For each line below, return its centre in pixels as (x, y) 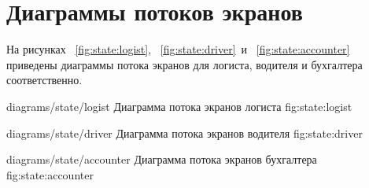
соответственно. (44, 80)
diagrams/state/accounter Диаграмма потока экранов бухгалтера (162, 159)
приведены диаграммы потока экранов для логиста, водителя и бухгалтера (184, 64)
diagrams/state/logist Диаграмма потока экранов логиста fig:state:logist (179, 106)
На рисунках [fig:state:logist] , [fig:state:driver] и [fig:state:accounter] (178, 49)
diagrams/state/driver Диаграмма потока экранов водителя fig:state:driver (184, 133)
